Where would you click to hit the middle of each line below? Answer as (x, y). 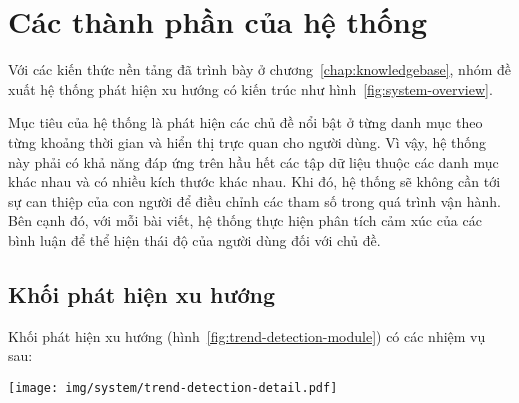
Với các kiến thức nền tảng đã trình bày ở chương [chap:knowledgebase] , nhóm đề (259, 69)
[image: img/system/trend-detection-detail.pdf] (173, 387)
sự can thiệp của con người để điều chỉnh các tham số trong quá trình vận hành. (254, 200)
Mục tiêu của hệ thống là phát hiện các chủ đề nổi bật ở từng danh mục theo (245, 122)
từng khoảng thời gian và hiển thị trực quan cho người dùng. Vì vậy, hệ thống (247, 141)
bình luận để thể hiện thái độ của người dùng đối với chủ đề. (194, 239)
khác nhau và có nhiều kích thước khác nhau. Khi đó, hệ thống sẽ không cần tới (254, 181)
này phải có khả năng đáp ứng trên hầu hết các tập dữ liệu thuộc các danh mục (253, 161)
